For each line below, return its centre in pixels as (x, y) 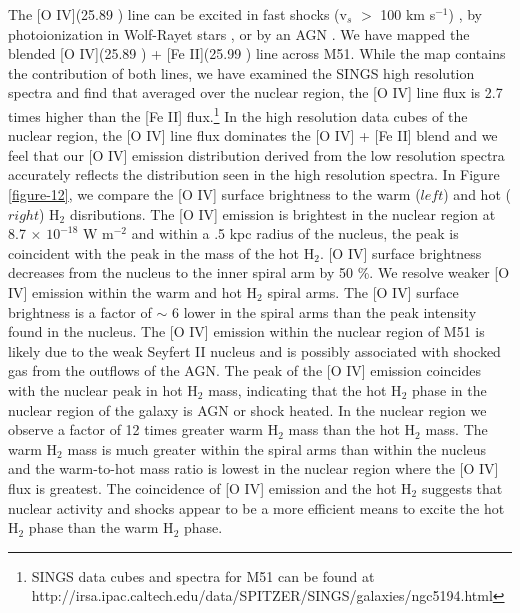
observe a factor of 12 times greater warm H (143, 429)
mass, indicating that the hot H (305, 389)
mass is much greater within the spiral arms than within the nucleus (277, 448)
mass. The (456, 429)
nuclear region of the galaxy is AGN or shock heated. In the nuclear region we (247, 409)
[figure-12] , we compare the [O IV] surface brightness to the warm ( (214, 194)
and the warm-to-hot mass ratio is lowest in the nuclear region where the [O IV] (253, 468)
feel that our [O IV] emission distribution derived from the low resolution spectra (256, 154)
